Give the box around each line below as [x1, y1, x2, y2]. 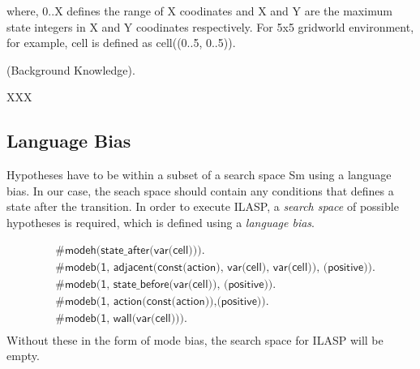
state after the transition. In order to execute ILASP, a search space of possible [6, 198, 399, 215]
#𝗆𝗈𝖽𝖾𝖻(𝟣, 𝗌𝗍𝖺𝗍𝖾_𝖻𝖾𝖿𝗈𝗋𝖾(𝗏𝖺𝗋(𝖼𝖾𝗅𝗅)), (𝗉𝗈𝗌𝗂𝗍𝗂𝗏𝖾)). [55, 278, 276, 290]
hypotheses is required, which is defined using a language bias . [6, 213, 315, 230]
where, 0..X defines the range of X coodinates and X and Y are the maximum [6, 2, 392, 19]
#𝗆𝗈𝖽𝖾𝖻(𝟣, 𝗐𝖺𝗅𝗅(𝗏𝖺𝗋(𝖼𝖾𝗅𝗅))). [55, 312, 187, 324]
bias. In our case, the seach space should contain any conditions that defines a [6, 182, 394, 199]
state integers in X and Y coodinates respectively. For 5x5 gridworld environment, [6, 18, 414, 35]
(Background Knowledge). [6, 61, 135, 78]
